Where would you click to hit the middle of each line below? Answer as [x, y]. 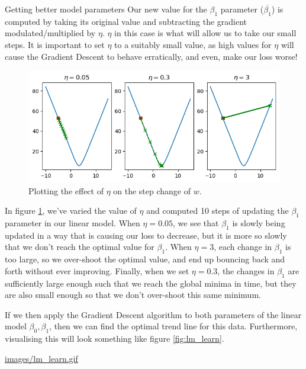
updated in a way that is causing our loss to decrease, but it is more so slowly [146, 235]
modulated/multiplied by [50, 33]
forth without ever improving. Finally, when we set [97, 270]
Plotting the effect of [66, 190]
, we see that [196, 222]
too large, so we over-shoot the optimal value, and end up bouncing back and [145, 259]
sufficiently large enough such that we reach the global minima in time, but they [151, 283]
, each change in [243, 247]
